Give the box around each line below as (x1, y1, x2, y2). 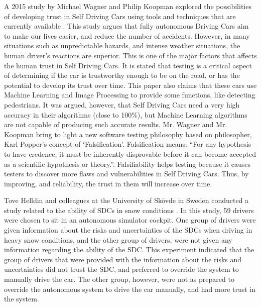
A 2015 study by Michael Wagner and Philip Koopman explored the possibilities (4, 1, 251, 11)
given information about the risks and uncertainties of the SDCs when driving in (4, 225, 252, 235)
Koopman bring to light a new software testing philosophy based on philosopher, (4, 129, 252, 139)
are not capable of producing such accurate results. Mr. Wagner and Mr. (4, 119, 227, 130)
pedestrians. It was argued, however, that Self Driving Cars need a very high (4, 99, 240, 110)
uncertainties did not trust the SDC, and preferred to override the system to (4, 264, 239, 274)
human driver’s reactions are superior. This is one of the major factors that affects (4, 50, 257, 60)
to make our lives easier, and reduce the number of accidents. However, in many (4, 30, 250, 41)
